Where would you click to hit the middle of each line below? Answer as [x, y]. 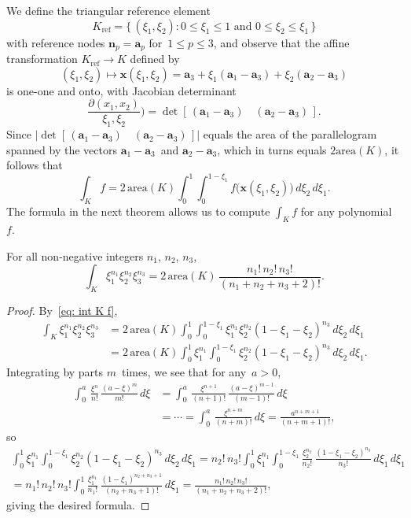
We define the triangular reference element [108, 10]
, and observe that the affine [281, 42]
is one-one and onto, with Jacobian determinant [121, 90]
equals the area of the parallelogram [290, 134]
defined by [155, 59]
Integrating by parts [55, 372]
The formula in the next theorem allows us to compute [138, 211]
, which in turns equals [272, 149]
